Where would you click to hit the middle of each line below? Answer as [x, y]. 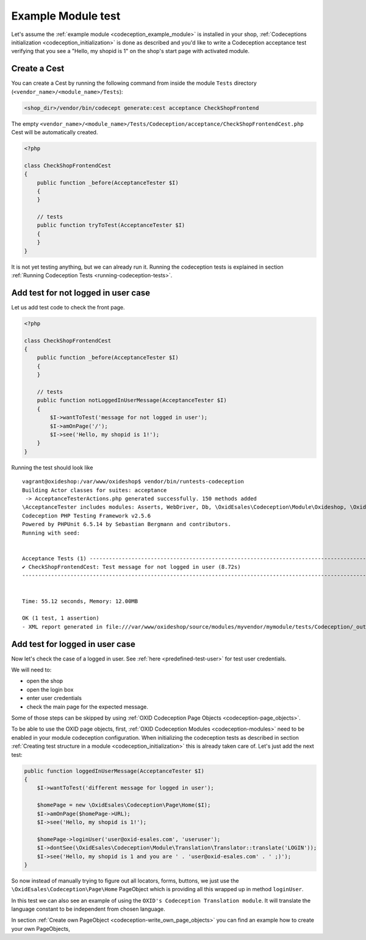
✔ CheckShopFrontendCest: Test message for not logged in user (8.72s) [131, 567]
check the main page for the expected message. [88, 707]
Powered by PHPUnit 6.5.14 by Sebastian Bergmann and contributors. [127, 524]
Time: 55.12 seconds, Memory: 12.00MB [80, 601]
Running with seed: [51, 533]
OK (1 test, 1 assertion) [61, 618]
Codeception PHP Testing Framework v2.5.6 [87, 515]
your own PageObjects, [41, 928]
